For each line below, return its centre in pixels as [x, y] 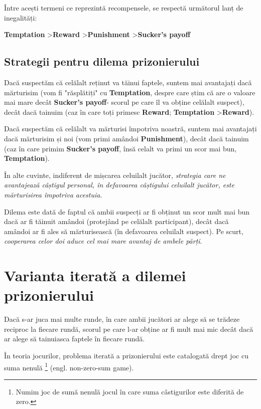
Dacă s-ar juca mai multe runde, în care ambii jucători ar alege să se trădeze [122, 319]
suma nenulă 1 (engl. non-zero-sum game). [69, 366]
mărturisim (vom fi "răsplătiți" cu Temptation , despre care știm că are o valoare [130, 92]
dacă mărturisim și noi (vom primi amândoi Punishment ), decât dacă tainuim [126, 138]
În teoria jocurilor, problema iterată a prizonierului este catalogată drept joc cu [126, 355]
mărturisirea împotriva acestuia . [53, 194]
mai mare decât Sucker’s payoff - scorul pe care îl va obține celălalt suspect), [124, 102]
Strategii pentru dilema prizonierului [102, 61]
